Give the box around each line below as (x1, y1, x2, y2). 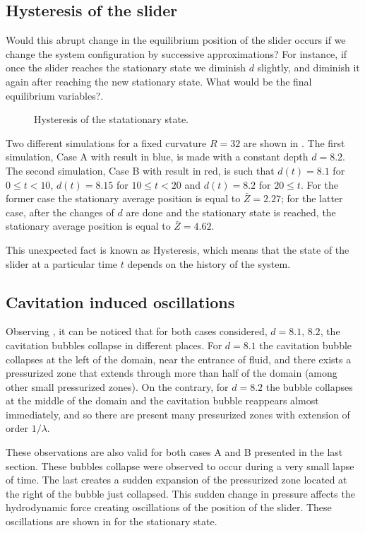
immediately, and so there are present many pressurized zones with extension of (6, 406, 350, 421)
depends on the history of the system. (127, 256, 291, 271)
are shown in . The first (243, 135, 345, 150)
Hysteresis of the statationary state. (34, 112, 189, 127)
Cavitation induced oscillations (6, 291, 235, 312)
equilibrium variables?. (6, 88, 104, 102)
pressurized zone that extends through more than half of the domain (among (6, 365, 337, 380)
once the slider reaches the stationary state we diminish (6, 60, 246, 75)
